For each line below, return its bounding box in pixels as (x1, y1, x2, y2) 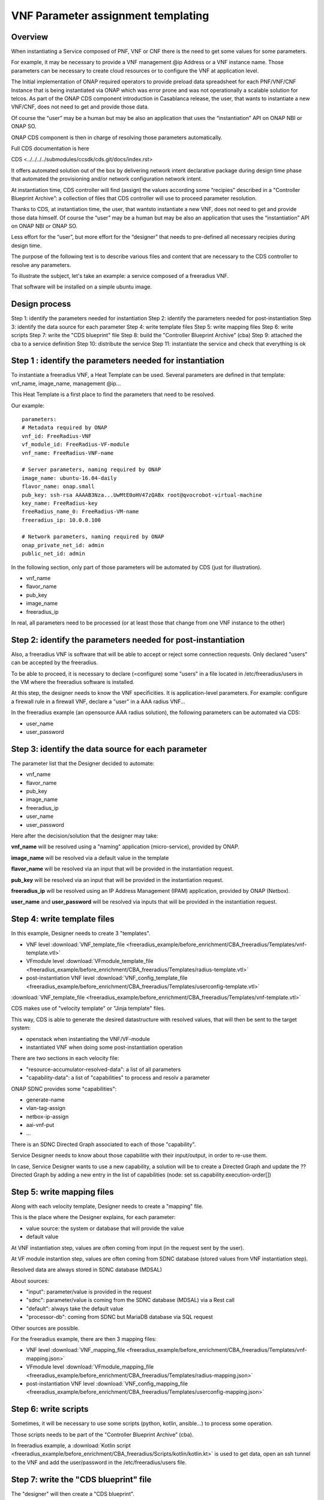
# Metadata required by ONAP (22, 424, 107, 431)
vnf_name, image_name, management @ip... (11, 380, 121, 387)
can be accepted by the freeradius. (11, 659, 98, 666)
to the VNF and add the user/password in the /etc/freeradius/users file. (11, 1459, 187, 1466)
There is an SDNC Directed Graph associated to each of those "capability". (11, 1141, 196, 1148)
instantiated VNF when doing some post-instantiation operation (26, 1043, 183, 1051)
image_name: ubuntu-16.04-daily (22, 475, 117, 481)
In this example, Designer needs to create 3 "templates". (11, 930, 151, 937)
